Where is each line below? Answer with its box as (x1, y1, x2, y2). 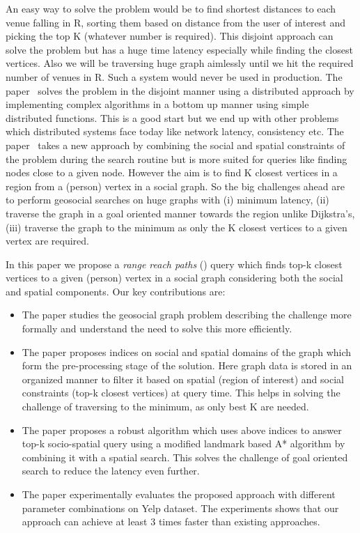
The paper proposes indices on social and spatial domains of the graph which (22, 344, 352, 359)
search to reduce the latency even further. (22, 463, 200, 478)
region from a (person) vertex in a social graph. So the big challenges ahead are (6, 178, 345, 193)
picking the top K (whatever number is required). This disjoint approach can (6, 29, 334, 43)
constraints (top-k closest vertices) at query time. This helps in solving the (22, 385, 341, 400)
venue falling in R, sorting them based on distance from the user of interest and (6, 15, 346, 29)
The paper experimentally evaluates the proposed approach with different (22, 487, 336, 501)
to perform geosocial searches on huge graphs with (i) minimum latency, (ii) (6, 192, 329, 207)
